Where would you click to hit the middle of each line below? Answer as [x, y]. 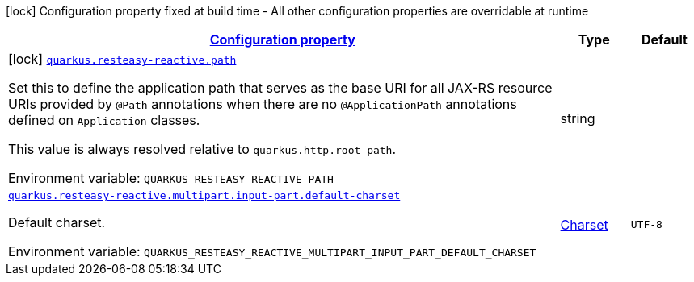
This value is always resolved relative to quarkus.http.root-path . [202, 149]
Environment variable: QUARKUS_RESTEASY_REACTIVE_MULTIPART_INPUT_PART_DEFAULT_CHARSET [272, 251]
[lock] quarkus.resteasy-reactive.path [122, 59]
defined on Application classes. [104, 120]
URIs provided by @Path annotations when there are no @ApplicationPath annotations [263, 104]
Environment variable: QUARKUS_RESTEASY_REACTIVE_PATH [171, 178]
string [578, 118]
